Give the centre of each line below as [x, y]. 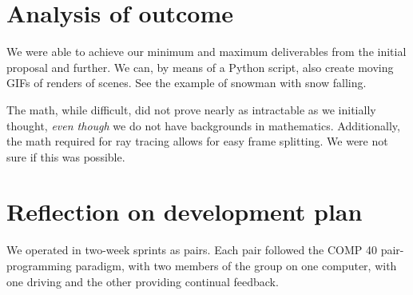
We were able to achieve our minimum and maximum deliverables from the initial [206, 52]
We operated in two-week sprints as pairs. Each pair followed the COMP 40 [192, 250]
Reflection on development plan [185, 211]
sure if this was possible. [66, 156]
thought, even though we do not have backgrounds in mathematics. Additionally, [203, 125]
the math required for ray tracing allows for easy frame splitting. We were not [197, 141]
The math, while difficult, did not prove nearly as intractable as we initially [191, 109]
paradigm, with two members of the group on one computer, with [236, 265]
